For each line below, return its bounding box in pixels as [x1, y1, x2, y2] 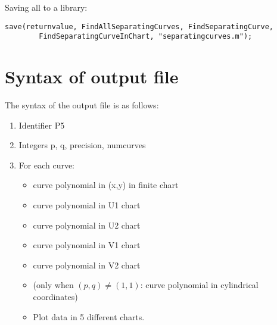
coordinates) [33, 290, 78, 302]
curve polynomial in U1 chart [33, 199, 141, 211]
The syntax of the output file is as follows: [5, 99, 159, 111]
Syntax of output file [5, 64, 179, 89]
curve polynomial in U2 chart [33, 218, 141, 231]
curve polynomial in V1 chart [33, 239, 141, 251]
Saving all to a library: [5, 1, 88, 13]
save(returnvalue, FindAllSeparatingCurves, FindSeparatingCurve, [5, 22, 274, 31]
